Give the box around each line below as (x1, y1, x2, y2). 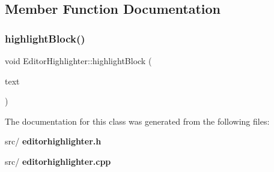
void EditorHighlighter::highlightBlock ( (5, 55, 152, 67)
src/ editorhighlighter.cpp (5, 155, 111, 167)
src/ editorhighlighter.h (5, 135, 102, 147)
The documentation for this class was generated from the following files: (5, 114, 270, 127)
